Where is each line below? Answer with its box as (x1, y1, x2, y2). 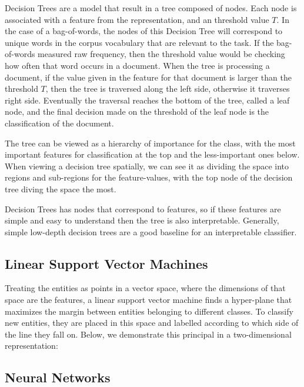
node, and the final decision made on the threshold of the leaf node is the (5, 105, 269, 118)
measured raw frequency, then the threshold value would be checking (38, 48, 285, 60)
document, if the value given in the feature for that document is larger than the (5, 71, 292, 83)
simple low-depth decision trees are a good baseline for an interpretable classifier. (5, 225, 297, 238)
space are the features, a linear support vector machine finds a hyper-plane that (5, 293, 292, 306)
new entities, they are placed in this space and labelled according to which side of (5, 316, 299, 329)
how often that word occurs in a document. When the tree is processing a (5, 59, 270, 71)
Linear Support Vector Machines (5, 254, 208, 272)
